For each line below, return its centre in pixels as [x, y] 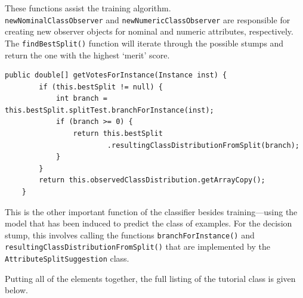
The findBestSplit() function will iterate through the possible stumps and [144, 43]
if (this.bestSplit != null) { [101, 87]
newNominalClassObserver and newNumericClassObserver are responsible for [148, 19]
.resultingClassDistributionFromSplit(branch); [203, 145]
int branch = [81, 99]
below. [16, 290]
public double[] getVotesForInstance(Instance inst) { [116, 75]
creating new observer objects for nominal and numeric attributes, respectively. [149, 31]
